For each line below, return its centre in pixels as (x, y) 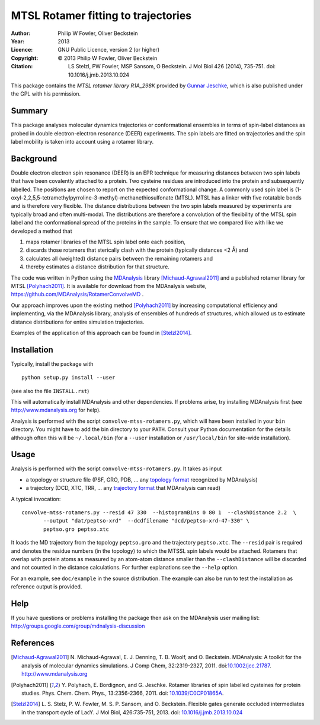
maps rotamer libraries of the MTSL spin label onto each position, (106, 242)
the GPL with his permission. (46, 94)
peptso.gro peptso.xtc (76, 529)
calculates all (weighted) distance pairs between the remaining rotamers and (119, 258)
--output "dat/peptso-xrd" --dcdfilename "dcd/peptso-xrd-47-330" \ (147, 521)
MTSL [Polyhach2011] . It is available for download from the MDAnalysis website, (109, 286)
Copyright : (25, 58)
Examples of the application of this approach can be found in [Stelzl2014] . (101, 333)
